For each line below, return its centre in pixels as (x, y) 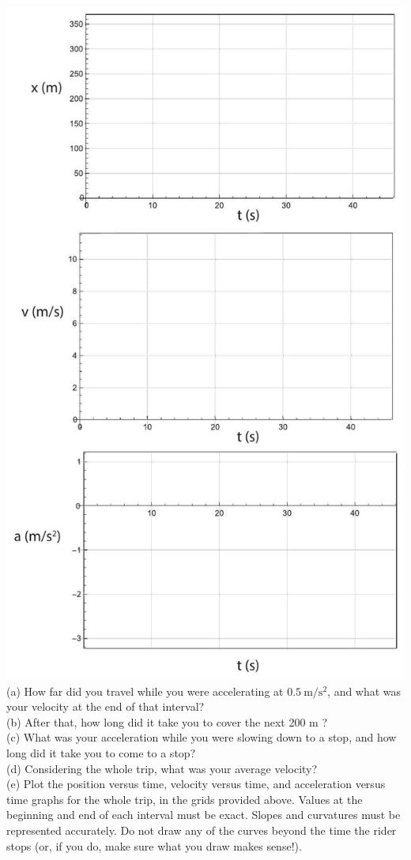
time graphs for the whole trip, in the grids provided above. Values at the (185, 799)
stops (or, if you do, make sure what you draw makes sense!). (154, 845)
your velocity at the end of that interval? (106, 706)
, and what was (364, 691)
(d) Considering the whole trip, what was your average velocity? (162, 768)
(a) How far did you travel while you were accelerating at (145, 691)
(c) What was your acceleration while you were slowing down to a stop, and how (202, 737)
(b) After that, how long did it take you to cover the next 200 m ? (167, 721)
